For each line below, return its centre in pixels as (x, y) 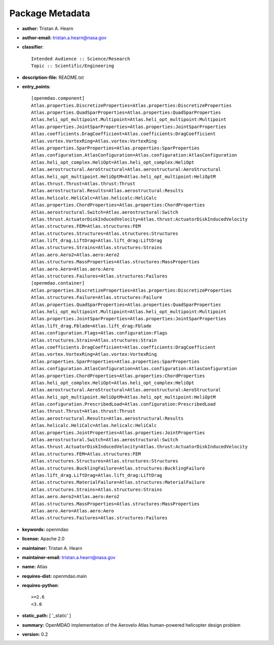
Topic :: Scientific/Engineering (73, 66)
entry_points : (36, 86)
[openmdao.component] (58, 98)
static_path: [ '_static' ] (46, 616)
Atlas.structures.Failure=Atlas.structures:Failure (97, 298)
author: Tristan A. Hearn (48, 28)
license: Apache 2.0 (43, 539)
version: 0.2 (35, 634)
